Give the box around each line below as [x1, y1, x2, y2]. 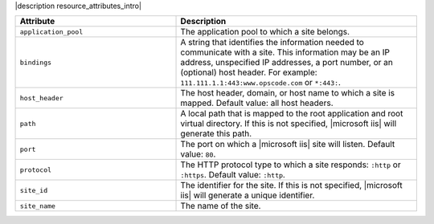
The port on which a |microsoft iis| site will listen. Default [180, 139, 395, 150]
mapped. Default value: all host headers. [180, 97, 334, 108]
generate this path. [180, 128, 252, 140]
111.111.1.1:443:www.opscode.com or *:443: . [180, 77, 342, 88]
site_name [19, 202, 56, 210]
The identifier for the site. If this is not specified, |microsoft [180, 180, 403, 191]
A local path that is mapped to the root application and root [180, 108, 403, 120]
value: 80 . [180, 149, 216, 160]
